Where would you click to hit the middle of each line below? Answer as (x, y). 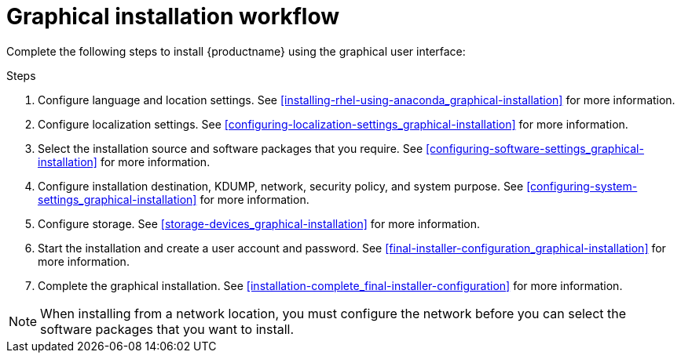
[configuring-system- (582, 186)
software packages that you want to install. (167, 329)
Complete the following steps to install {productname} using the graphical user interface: (236, 51)
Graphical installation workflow (173, 16)
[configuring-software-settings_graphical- (535, 148)
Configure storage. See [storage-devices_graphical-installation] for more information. (259, 223)
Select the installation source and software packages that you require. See (231, 148)
